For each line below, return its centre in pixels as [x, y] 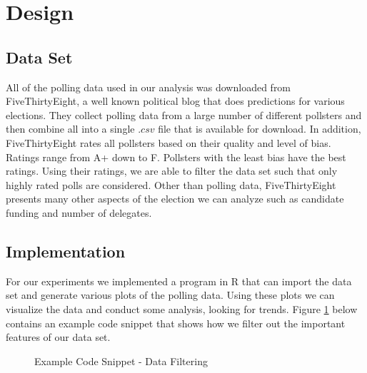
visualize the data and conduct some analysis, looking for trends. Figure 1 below [182, 308]
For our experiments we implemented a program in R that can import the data [179, 281]
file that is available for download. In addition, [260, 129]
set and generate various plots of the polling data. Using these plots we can [170, 295]
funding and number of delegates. [79, 212]
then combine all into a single [70, 129]
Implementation [66, 251]
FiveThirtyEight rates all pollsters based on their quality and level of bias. [169, 142]
